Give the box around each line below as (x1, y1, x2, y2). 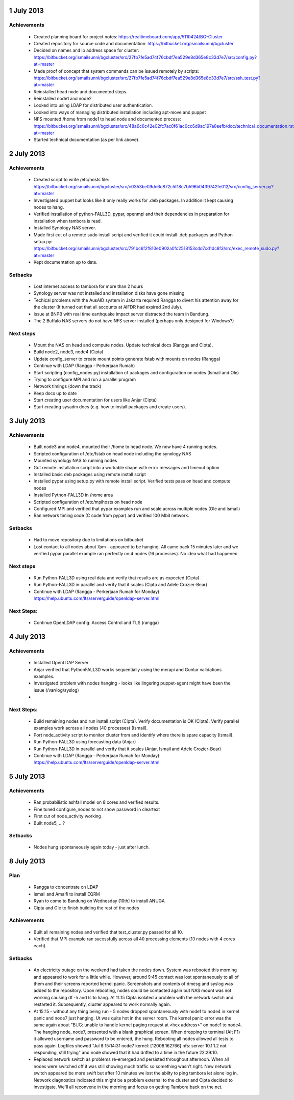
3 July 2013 (9, 417, 46, 425)
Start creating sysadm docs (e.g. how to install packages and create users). (33, 404, 186, 410)
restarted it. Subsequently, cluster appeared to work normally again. (33, 1001, 171, 1007)
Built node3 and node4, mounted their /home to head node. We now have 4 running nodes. (33, 444, 218, 450)
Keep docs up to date (33, 390, 77, 396)
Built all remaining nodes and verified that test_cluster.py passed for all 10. (33, 929, 183, 935)
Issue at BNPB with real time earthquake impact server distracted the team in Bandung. (33, 311, 210, 317)
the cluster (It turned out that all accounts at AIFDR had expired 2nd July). (33, 304, 183, 310)
